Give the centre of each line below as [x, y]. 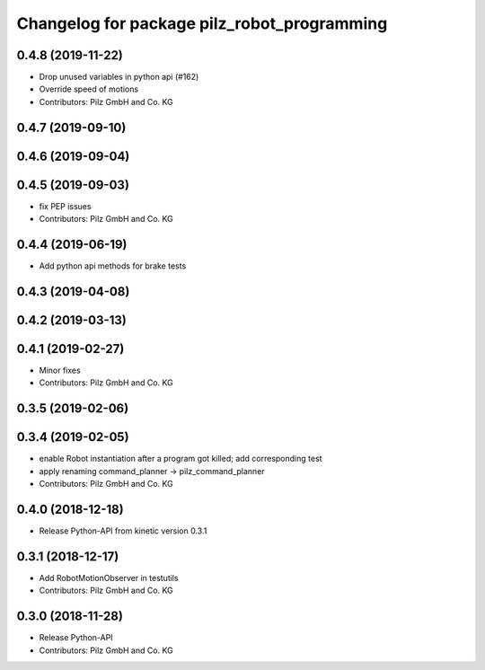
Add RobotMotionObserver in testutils [109, 577]
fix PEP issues [65, 206]
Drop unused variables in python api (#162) [119, 77]
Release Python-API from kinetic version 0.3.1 [123, 531]
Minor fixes [60, 370]
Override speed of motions [89, 89]
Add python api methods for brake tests [113, 266]
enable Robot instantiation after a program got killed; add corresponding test [181, 459]
